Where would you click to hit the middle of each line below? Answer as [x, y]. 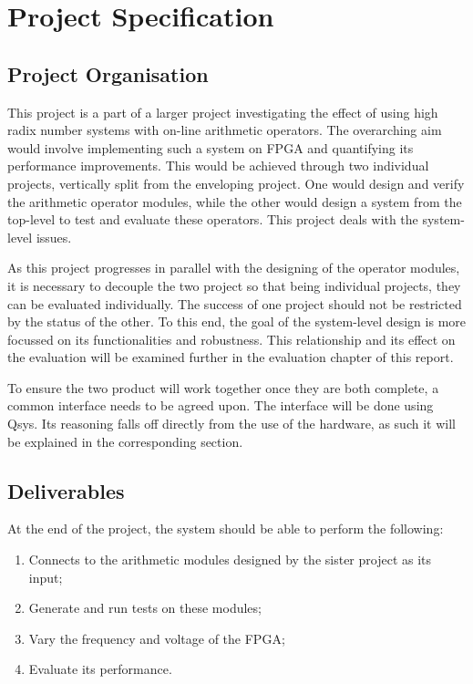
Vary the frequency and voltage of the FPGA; [157, 638]
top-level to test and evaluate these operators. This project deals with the [213, 219]
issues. [54, 237]
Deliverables [66, 490]
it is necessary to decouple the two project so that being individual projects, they [234, 285]
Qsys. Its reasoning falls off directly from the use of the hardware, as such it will [231, 424]
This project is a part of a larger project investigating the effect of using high [223, 112]
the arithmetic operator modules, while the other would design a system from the [235, 201]
